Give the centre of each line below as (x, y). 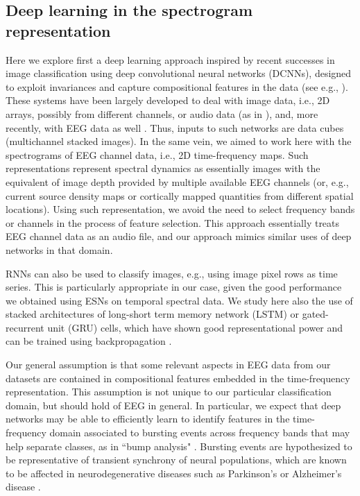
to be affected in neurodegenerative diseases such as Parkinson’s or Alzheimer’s (174, 473)
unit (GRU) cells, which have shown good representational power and (195, 327)
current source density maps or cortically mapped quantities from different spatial (180, 195)
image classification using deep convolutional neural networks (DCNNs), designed (179, 73)
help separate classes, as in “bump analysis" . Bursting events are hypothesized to (179, 446)
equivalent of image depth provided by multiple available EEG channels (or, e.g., (177, 181)
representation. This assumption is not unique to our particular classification (169, 392)
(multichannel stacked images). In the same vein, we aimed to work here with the (179, 141)
